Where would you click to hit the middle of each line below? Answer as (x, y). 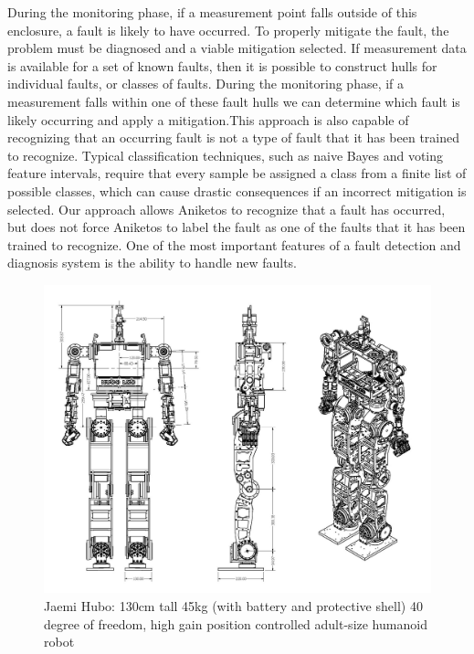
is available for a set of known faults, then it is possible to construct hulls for (222, 65)
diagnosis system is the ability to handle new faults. (153, 263)
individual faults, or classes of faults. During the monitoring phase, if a (206, 84)
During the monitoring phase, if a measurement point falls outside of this (212, 12)
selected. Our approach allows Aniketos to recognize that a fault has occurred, (226, 209)
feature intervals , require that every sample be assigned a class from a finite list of (237, 173)
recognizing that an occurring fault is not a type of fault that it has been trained (234, 137)
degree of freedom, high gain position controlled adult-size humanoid (236, 623)
